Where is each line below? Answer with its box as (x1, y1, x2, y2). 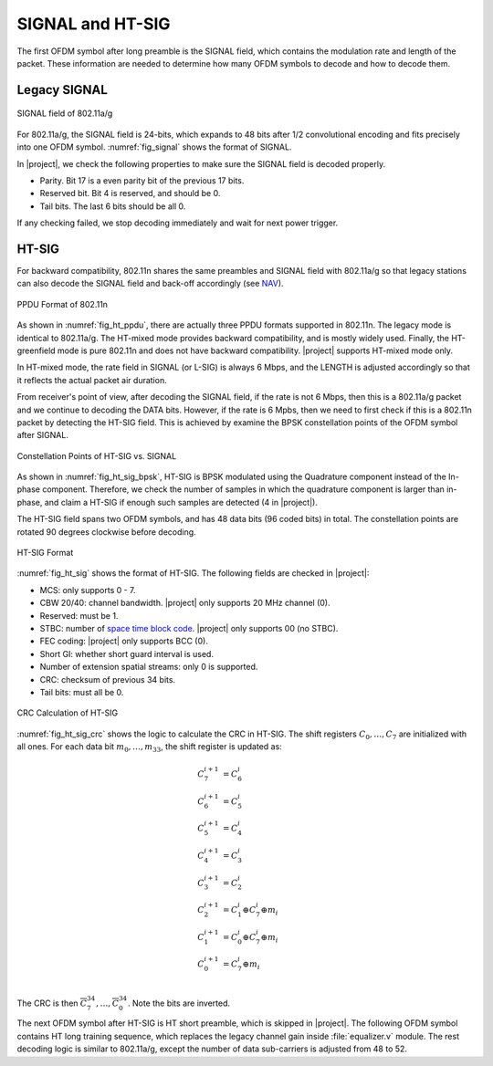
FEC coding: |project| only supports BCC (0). (39, 635, 209, 647)
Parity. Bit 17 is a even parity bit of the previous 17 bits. (39, 174, 245, 186)
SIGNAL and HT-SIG (16, 14, 171, 34)
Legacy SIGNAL (16, 82, 109, 98)
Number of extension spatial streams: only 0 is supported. (39, 662, 258, 673)
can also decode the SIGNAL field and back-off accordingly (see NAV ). (16, 278, 284, 289)
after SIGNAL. (16, 430, 68, 441)
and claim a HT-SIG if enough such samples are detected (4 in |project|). (44, 496, 319, 507)
